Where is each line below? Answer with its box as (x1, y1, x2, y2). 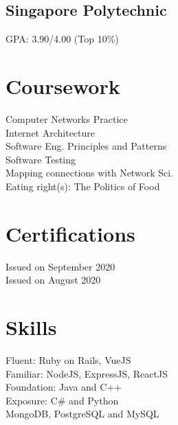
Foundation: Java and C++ (5, 380, 122, 394)
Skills (5, 312, 57, 341)
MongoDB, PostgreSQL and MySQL (5, 406, 159, 421)
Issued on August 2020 (5, 273, 101, 287)
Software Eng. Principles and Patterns (5, 139, 167, 153)
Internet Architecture (5, 125, 96, 139)
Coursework (5, 71, 120, 100)
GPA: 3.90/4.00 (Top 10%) (5, 32, 119, 46)
